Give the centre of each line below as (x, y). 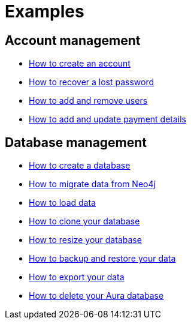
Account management (73, 40)
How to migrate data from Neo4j (92, 184)
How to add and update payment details (107, 119)
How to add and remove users (88, 101)
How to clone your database (84, 221)
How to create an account (80, 64)
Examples (45, 11)
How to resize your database (85, 240)
